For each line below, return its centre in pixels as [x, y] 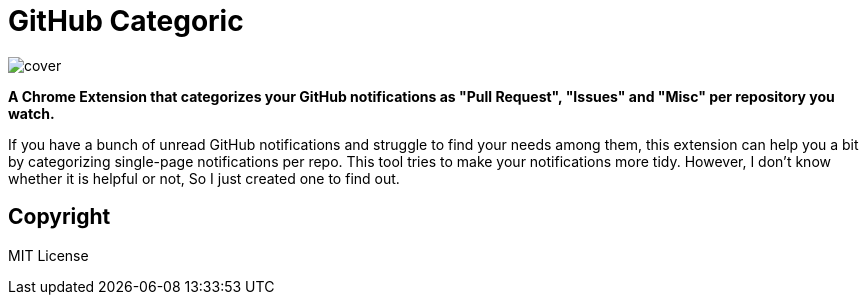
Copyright [59, 217]
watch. [31, 113]
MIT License [48, 255]
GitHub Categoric [126, 21]
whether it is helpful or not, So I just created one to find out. [204, 178]
